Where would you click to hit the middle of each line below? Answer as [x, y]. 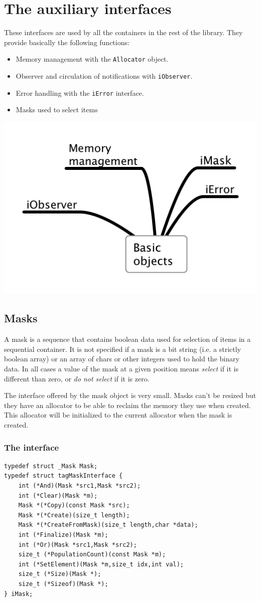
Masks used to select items [57, 110]
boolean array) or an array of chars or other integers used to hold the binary [122, 359]
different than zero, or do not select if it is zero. [77, 378]
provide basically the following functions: [67, 42]
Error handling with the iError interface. [80, 92]
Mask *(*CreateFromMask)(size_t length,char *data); [108, 525]
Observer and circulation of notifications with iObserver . [104, 75]
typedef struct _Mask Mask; [51, 466]
